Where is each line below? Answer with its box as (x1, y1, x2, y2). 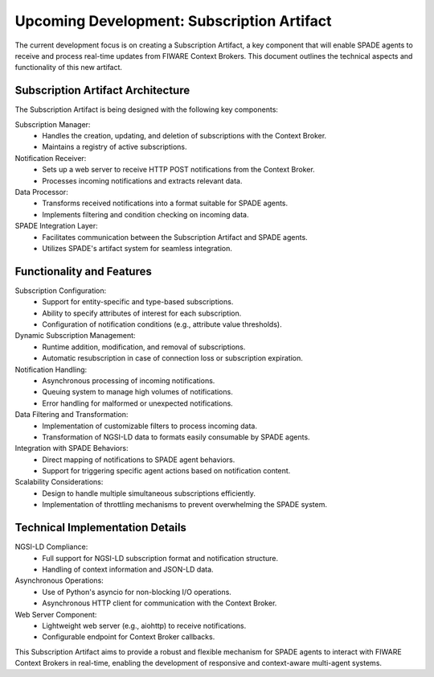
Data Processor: (14, 187, 68, 196)
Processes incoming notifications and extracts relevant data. (42, 175, 243, 185)
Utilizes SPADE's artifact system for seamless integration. (42, 243, 233, 253)
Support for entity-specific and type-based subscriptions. (42, 297, 234, 307)
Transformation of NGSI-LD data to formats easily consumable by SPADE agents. (42, 431, 310, 442)
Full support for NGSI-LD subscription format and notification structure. (42, 553, 279, 563)
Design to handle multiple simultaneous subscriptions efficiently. (42, 488, 256, 498)
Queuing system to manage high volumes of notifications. (42, 387, 233, 397)
